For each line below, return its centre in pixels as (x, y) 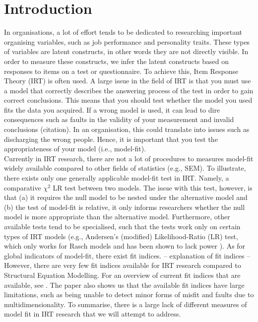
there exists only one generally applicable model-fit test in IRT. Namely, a (117, 178)
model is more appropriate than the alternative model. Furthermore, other (117, 217)
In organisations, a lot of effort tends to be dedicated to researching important (123, 32)
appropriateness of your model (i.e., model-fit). (75, 149)
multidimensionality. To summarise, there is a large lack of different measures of (126, 304)
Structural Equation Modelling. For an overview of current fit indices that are (122, 275)
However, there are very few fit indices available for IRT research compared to (123, 265)
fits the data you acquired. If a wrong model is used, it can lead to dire (112, 109)
